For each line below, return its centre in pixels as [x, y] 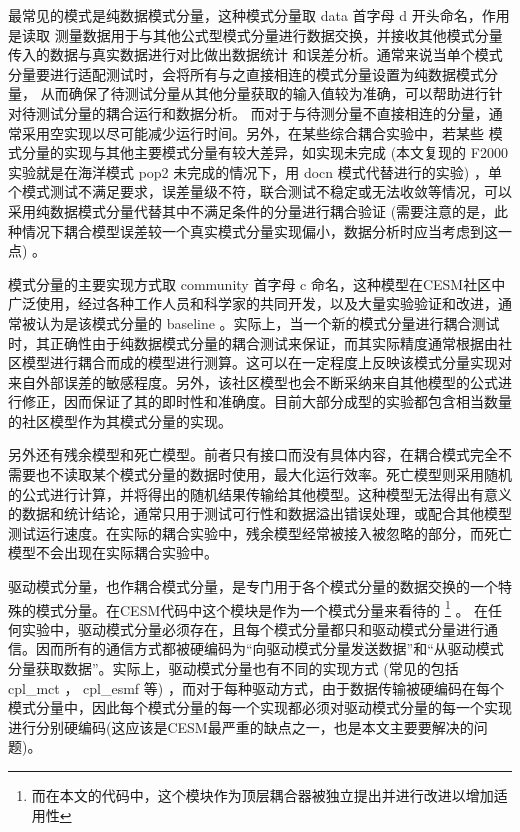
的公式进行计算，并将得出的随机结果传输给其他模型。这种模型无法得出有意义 [260, 493]
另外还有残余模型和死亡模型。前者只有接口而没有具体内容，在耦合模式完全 [253, 454]
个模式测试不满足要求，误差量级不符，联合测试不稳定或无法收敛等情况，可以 [260, 191]
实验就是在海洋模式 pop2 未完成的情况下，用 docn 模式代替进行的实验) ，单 [255, 171]
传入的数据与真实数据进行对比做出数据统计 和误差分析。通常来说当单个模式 [255, 54]
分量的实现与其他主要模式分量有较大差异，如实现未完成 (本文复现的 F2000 [264, 152]
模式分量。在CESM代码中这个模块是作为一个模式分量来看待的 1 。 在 [262, 608]
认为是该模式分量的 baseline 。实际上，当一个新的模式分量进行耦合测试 [267, 322]
